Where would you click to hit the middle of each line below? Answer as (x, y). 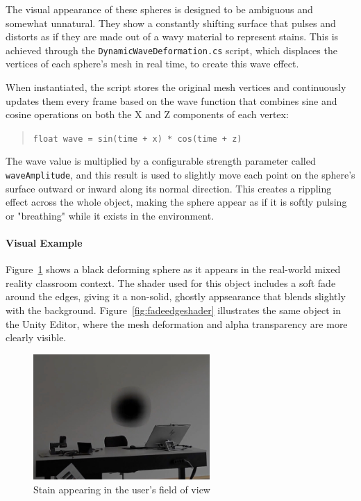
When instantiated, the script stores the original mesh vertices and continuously (176, 87)
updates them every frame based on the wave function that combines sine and (171, 100)
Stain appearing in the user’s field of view (122, 489)
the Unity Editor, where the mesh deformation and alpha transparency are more (177, 323)
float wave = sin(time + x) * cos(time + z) (137, 139)
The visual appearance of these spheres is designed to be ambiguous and (159, 9)
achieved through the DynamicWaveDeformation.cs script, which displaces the (171, 50)
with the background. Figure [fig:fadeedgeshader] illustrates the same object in (173, 310)
